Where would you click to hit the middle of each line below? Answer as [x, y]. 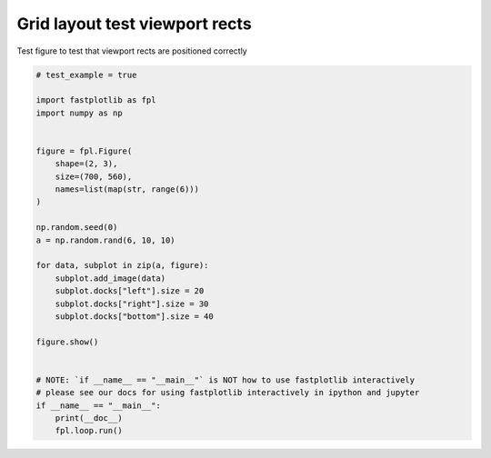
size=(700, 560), [94, 176]
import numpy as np [79, 113]
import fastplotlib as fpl [96, 100]
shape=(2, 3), [86, 164]
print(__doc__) [89, 418]
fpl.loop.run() [89, 431]
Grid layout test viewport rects [134, 24]
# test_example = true [86, 75]
